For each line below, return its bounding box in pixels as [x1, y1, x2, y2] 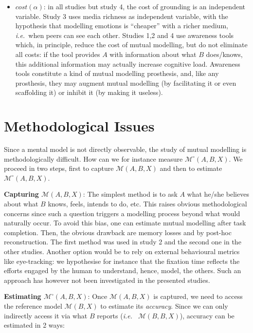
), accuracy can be [180, 310, 235, 320]
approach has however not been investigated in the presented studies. [4, 275, 210, 285]
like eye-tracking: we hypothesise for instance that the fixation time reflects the [4, 256, 240, 266]
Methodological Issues [4, 116, 155, 136]
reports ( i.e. [97, 310, 133, 320]
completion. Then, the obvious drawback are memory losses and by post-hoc [4, 227, 232, 237]
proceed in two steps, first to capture [4, 163, 114, 173]
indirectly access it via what [4, 310, 88, 320]
